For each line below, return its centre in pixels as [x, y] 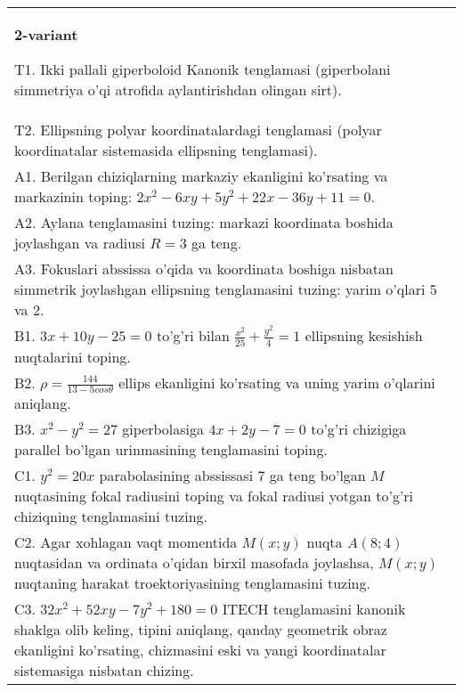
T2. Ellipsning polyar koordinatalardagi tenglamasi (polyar [198, 130]
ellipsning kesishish [364, 335]
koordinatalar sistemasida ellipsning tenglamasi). [166, 150]
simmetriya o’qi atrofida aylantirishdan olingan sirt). [178, 90]
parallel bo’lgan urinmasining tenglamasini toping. [171, 450]
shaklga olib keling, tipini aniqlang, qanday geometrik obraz [201, 630]
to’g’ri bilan [193, 335]
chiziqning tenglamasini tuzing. [111, 517]
